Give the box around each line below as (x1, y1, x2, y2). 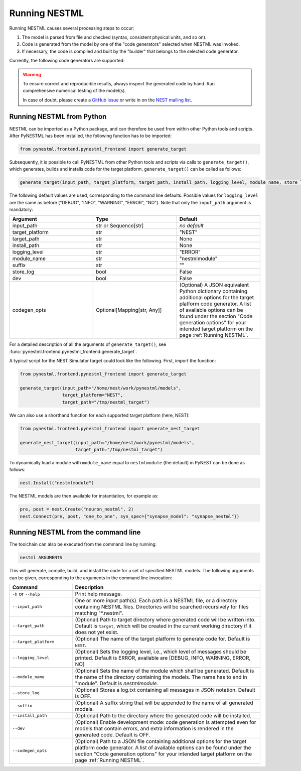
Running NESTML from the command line (9, 528, 141, 537)
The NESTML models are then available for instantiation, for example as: (9, 493, 159, 499)
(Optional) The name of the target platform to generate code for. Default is (75, 635, 250, 642)
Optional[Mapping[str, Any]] (96, 307, 162, 314)
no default (179, 222, 204, 229)
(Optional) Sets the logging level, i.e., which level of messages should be (75, 648, 247, 655)
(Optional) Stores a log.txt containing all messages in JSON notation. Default (75, 686, 256, 693)
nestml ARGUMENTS (20, 555, 63, 561)
